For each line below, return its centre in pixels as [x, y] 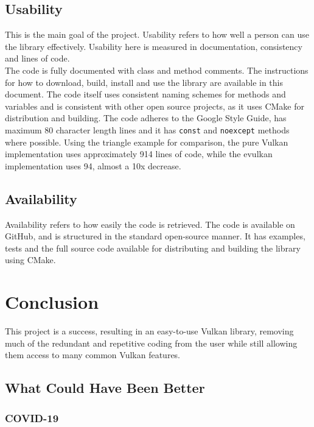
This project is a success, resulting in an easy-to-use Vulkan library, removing [149, 331]
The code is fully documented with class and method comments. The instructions [157, 70]
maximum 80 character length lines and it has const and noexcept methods [147, 129]
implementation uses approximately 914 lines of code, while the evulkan [139, 154]
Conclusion [52, 302]
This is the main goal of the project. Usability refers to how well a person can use [157, 34]
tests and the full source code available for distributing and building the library [153, 248]
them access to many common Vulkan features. [93, 355]
